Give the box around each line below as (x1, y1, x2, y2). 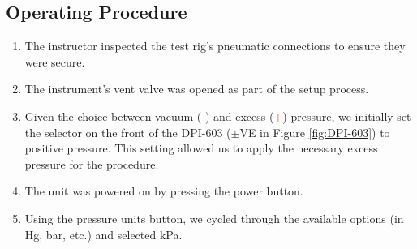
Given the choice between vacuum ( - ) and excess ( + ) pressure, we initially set (24, 107, 411, 124)
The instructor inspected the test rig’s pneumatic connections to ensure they (24, 37, 406, 54)
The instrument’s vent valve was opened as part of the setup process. (24, 80, 369, 97)
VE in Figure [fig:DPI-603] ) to (239, 123, 390, 140)
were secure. (24, 53, 85, 70)
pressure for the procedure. (24, 155, 159, 172)
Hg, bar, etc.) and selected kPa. (24, 225, 183, 243)
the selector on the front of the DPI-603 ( (24, 123, 231, 140)
